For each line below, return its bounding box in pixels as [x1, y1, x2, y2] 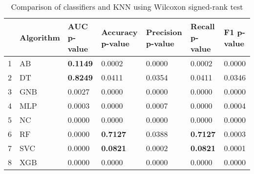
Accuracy [101, 26, 138, 38]
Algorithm [20, 32, 60, 43]
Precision [146, 26, 182, 38]
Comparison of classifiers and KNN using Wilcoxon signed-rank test [11, 1, 243, 12]
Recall [190, 20, 215, 32]
